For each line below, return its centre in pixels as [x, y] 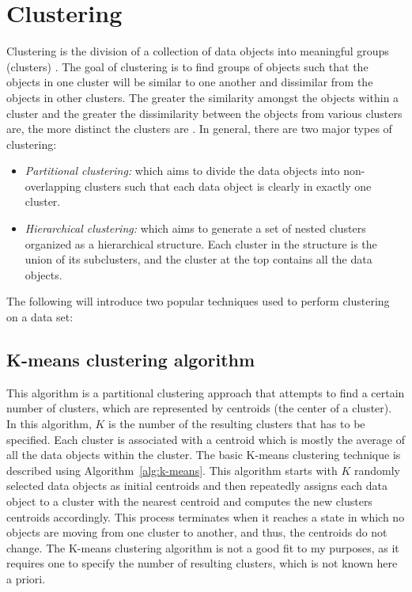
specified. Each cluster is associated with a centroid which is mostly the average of [206, 439]
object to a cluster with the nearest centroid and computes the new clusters [189, 501]
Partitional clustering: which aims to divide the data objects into [182, 171]
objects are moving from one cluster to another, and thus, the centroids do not [197, 532]
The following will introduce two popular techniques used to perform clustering [198, 301]
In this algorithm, [49, 424]
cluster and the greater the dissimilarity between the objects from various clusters [204, 113]
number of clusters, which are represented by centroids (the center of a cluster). [199, 408]
